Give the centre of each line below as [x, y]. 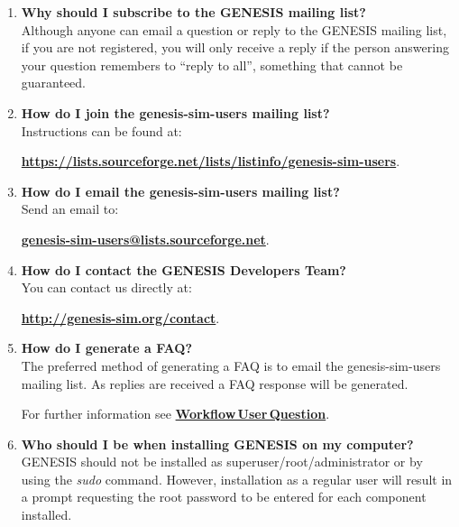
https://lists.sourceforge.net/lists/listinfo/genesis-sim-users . [211, 161]
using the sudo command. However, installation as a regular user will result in [237, 479]
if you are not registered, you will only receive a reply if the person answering [235, 47]
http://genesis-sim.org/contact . [120, 317]
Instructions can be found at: [101, 130]
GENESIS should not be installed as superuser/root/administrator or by [222, 462]
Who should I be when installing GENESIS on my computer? [217, 444]
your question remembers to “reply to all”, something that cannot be [212, 65]
